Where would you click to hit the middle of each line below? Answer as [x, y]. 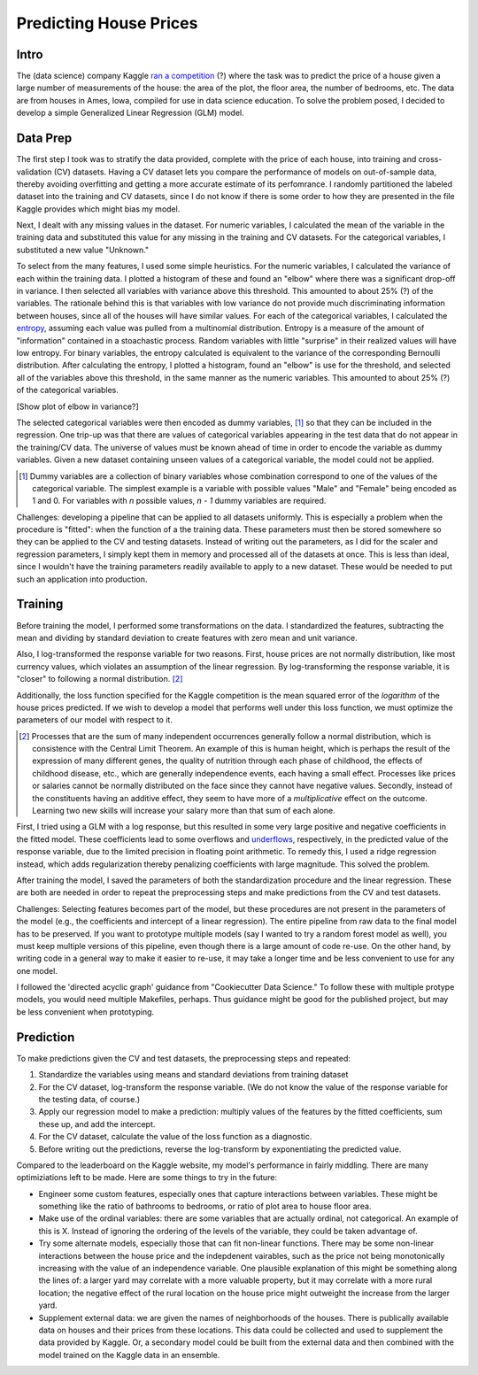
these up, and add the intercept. [97, 1124]
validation [34, 172]
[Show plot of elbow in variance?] [77, 406]
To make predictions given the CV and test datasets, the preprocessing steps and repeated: [184, 1058]
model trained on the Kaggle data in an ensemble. [129, 1355]
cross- [430, 159]
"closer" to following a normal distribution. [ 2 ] [100, 679]
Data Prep [44, 139]
